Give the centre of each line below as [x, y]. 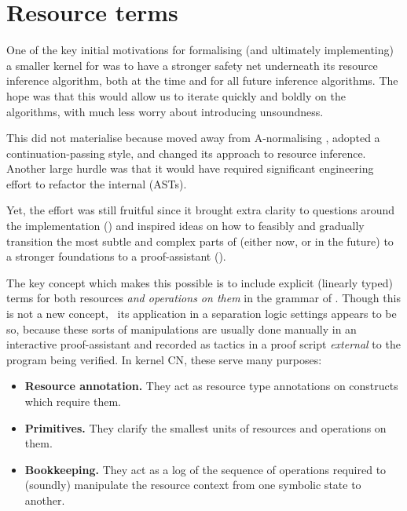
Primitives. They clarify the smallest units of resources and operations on [205, 427]
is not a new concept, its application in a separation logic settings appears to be [202, 314]
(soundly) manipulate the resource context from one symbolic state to [193, 485]
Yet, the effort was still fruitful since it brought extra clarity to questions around [201, 210]
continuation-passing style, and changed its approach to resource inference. [186, 153]
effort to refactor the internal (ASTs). [97, 183]
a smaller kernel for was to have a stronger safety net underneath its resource [192, 65]
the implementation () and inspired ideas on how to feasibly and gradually [185, 226]
